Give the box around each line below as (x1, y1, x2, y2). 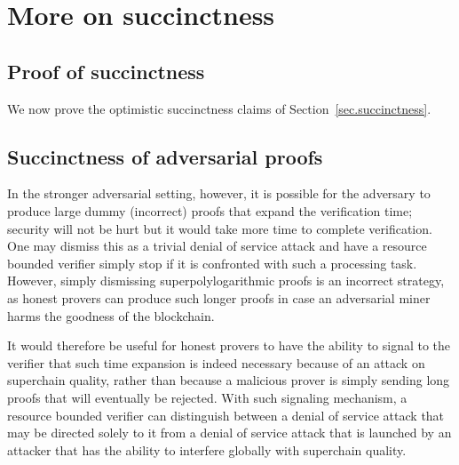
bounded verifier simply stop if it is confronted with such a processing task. (7, 253, 417, 272)
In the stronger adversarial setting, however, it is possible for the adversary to (7, 184, 431, 203)
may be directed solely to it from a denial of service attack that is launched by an (7, 423, 452, 442)
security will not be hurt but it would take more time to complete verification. (7, 219, 432, 237)
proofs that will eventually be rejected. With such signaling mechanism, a (7, 388, 408, 406)
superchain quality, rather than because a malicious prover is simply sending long (7, 371, 450, 389)
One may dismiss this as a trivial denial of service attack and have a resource (7, 237, 427, 255)
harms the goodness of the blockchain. (7, 306, 215, 325)
